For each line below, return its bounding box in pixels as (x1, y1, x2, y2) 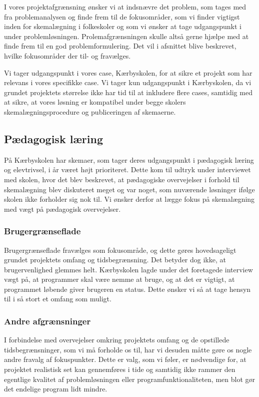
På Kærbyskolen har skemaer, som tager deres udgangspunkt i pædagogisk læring (4, 154, 254, 165)
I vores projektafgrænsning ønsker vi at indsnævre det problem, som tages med (4, 2, 246, 12)
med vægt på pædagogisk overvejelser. (4, 203, 121, 214)
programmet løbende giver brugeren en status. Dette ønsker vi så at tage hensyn (4, 283, 251, 294)
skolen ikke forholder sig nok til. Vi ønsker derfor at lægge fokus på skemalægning (4, 194, 255, 204)
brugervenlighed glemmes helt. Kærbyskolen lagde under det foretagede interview (4, 264, 253, 274)
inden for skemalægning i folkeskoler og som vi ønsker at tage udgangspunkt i (4, 21, 241, 32)
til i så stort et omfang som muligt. (4, 293, 111, 304)
